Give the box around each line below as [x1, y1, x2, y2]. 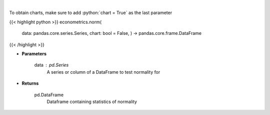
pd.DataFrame [34, 92, 64, 98]
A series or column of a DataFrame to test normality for [46, 69, 160, 75]
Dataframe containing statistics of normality [46, 99, 137, 105]
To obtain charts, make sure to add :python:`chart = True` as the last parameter [9, 10, 172, 16]
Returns [21, 80, 39, 87]
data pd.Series [34, 62, 69, 68]
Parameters [21, 50, 47, 57]
